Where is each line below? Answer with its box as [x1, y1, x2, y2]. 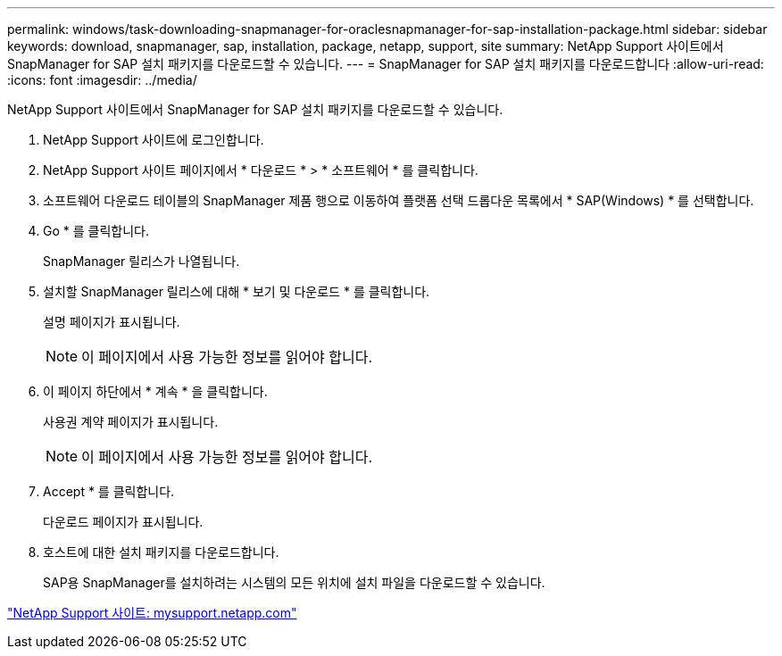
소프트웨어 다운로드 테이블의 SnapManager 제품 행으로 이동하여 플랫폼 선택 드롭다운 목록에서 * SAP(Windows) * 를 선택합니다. [43, 193, 754, 208]
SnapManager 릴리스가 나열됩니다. [43, 253, 240, 269]
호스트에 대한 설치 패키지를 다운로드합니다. [43, 544, 279, 560]
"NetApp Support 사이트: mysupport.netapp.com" [7, 605, 297, 620]
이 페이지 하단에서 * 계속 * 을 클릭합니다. [43, 384, 268, 399]
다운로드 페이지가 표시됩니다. [43, 514, 204, 529]
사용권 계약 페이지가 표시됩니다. [43, 414, 219, 429]
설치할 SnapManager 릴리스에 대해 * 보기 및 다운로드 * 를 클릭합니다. [43, 284, 430, 299]
